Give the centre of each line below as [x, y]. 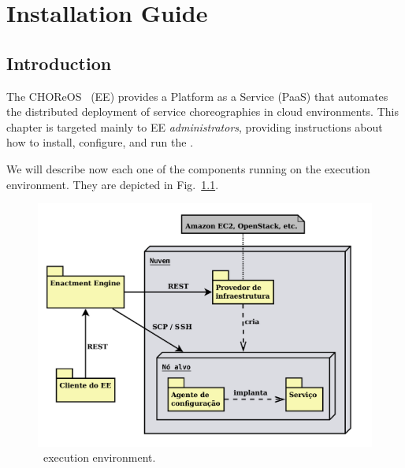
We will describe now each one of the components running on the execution [188, 168]
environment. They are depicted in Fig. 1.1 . [113, 184]
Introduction [59, 63]
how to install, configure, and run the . [100, 142]
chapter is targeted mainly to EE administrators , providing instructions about [195, 126]
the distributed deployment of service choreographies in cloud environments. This [202, 111]
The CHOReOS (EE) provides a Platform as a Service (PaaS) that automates [197, 96]
